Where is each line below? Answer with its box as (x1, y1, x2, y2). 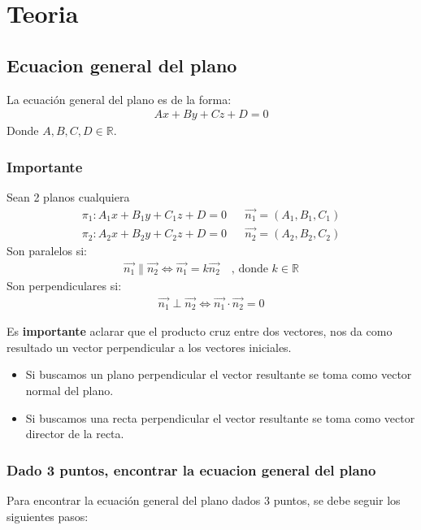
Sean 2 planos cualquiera (7, 189, 130, 206)
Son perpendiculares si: (7, 276, 122, 293)
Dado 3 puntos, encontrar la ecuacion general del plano (7, 459, 376, 480)
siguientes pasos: (7, 507, 89, 524)
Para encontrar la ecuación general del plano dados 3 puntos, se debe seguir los (7, 492, 401, 509)
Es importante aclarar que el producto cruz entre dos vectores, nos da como (7, 323, 393, 340)
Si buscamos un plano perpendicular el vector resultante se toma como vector (25, 366, 412, 383)
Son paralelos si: (7, 242, 87, 259)
